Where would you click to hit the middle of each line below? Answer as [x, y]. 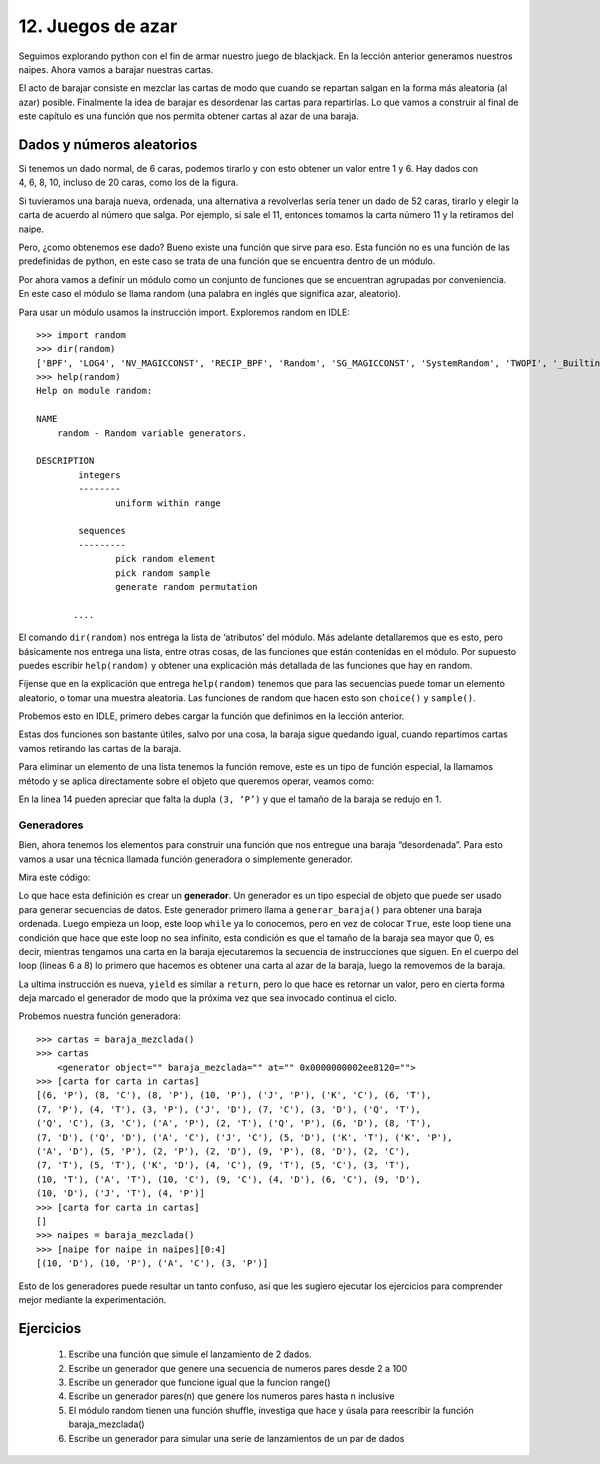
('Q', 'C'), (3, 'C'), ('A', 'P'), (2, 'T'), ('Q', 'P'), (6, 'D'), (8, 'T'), [234, 1123]
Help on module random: [94, 391]
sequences [102, 531]
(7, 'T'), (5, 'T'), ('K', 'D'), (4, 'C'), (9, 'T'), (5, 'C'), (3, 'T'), [223, 1165]
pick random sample [163, 573]
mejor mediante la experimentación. [92, 1299]
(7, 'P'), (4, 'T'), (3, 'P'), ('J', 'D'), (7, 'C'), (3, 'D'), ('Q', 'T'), [229, 1109]
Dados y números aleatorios [108, 144]
